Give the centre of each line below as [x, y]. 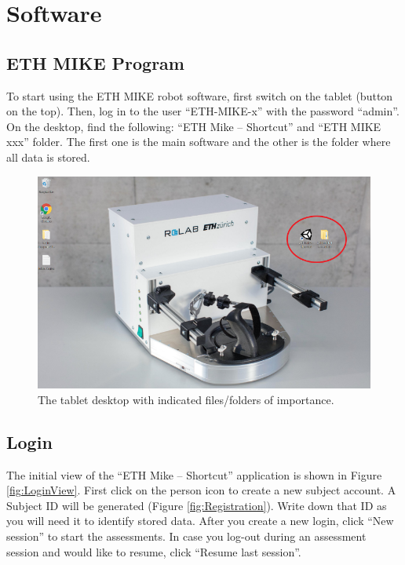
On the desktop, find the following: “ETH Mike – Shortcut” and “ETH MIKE [194, 126]
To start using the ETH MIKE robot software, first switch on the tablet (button [200, 95]
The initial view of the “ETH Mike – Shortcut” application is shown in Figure [194, 474]
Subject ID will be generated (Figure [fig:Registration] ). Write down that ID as [197, 505]
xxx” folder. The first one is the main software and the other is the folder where [199, 142]
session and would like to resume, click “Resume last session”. [154, 551]
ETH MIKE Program [95, 62]
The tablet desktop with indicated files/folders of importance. [186, 399]
